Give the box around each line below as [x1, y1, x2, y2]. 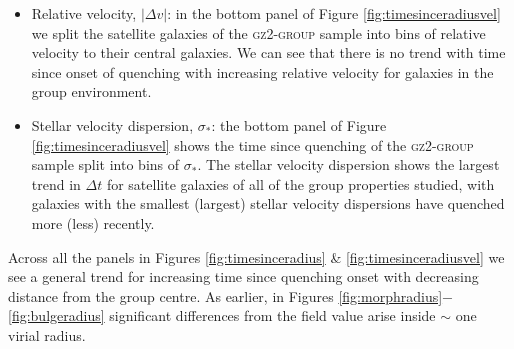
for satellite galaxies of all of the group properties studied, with [106, 173, 495, 194]
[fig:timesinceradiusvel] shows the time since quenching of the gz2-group [31, 134, 474, 155]
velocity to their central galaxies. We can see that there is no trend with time [31, 42, 506, 63]
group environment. [31, 81, 152, 102]
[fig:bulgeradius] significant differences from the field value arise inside [8, 305, 436, 326]
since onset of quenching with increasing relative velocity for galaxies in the [31, 61, 494, 82]
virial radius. [8, 324, 86, 345]
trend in [31, 173, 81, 194]
